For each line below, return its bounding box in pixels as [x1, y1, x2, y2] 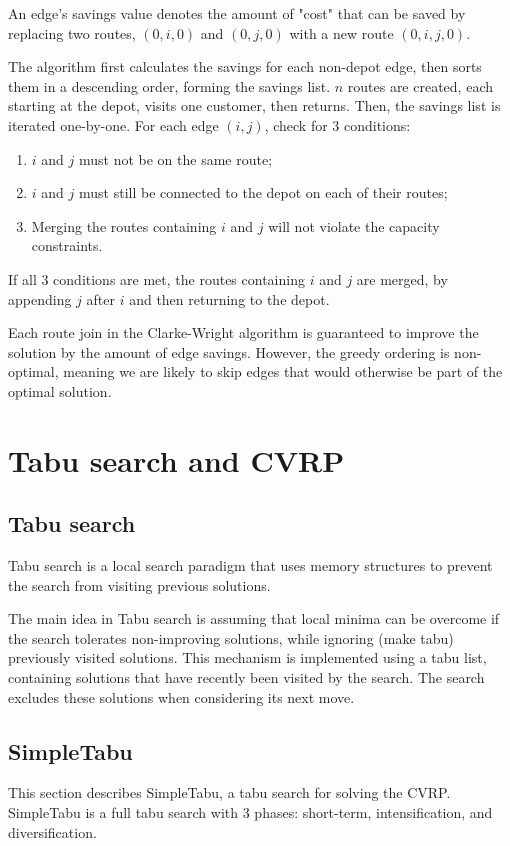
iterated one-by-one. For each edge [8, 114, 219, 135]
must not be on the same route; [78, 148, 273, 169]
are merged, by [356, 268, 448, 289]
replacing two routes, [8, 22, 136, 43]
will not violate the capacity [268, 215, 440, 236]
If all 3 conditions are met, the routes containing [8, 268, 305, 289]
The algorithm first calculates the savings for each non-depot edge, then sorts [8, 56, 482, 77]
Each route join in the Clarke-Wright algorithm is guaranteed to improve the [8, 322, 479, 343]
